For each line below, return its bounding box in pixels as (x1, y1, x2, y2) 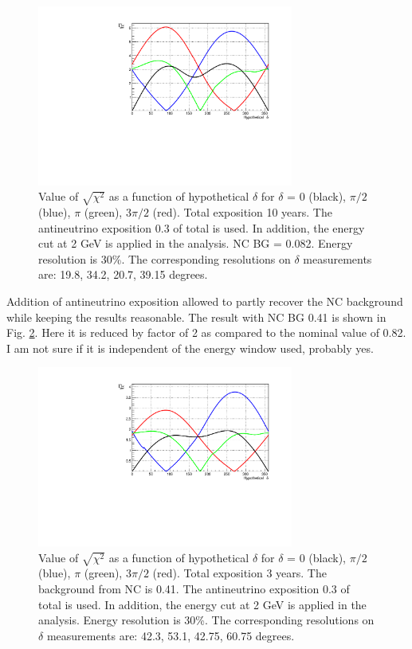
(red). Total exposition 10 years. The (152, 204, 332, 221)
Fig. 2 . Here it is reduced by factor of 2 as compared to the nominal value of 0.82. (6, 324, 406, 341)
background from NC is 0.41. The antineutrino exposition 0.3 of (38, 581, 350, 597)
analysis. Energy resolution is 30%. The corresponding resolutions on (38, 612, 375, 628)
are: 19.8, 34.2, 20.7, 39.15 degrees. (38, 266, 208, 283)
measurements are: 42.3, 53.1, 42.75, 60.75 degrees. (46, 627, 295, 643)
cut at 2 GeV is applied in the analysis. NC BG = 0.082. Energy (38, 235, 353, 252)
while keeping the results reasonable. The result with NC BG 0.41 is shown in (6, 308, 386, 325)
